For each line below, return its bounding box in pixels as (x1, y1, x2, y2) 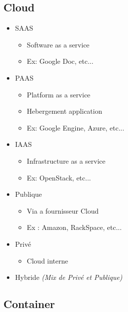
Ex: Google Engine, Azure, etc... (27, 122, 125, 133)
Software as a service (27, 39, 90, 49)
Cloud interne (27, 255, 68, 266)
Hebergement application (27, 106, 102, 116)
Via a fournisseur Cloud (27, 205, 99, 216)
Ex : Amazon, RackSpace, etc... (27, 222, 122, 232)
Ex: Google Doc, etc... (27, 56, 94, 66)
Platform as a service (27, 89, 91, 99)
